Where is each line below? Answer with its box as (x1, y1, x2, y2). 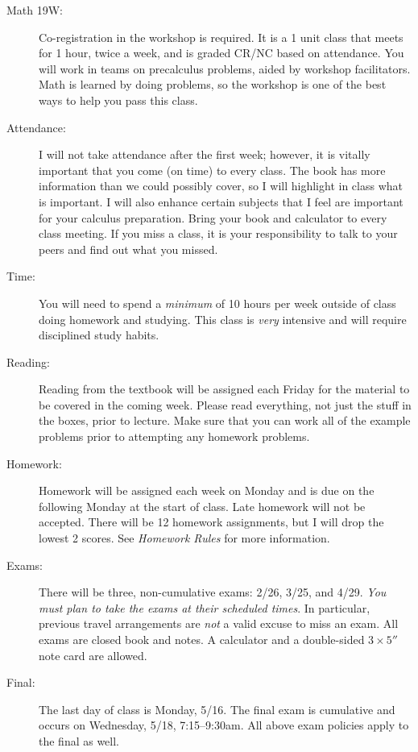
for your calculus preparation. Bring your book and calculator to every (39, 209, 387, 226)
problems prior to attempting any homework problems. (39, 428, 310, 445)
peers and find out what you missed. (39, 240, 218, 257)
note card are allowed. (39, 646, 147, 663)
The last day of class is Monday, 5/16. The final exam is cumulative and (39, 700, 395, 717)
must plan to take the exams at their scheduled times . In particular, (39, 599, 370, 616)
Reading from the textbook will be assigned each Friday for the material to (39, 380, 410, 397)
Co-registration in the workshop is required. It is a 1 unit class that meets (39, 28, 404, 45)
